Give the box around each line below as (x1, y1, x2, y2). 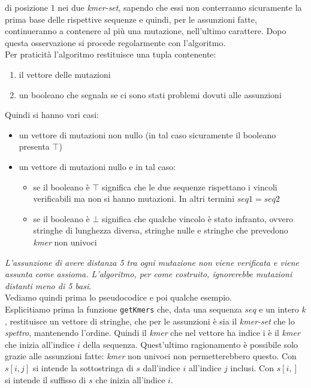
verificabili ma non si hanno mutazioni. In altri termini (33, 192, 235, 205)
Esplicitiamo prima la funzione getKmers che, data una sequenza (5, 302, 242, 315)
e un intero (259, 302, 299, 315)
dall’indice (143, 361, 180, 374)
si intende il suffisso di (5, 373, 86, 386)
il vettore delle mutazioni (19, 68, 111, 80)
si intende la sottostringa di (32, 361, 134, 374)
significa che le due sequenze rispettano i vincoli (102, 180, 277, 193)
